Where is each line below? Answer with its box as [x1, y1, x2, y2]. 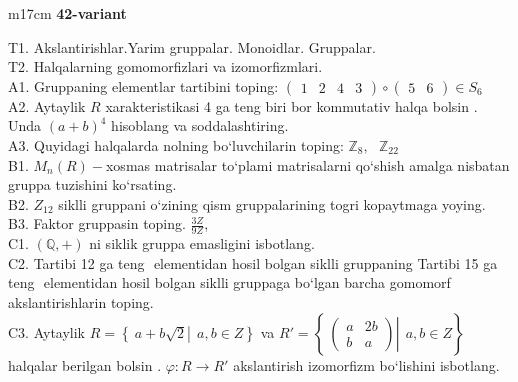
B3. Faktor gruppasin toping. [8, 213, 186, 234]
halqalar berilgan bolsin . [8, 354, 162, 375]
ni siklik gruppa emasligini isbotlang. [89, 233, 315, 254]
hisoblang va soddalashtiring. [111, 115, 289, 136]
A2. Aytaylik [8, 95, 86, 116]
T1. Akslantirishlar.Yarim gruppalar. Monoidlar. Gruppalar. [8, 36, 376, 57]
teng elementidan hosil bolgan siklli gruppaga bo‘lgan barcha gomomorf [8, 272, 451, 293]
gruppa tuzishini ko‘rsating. [8, 174, 177, 195]
